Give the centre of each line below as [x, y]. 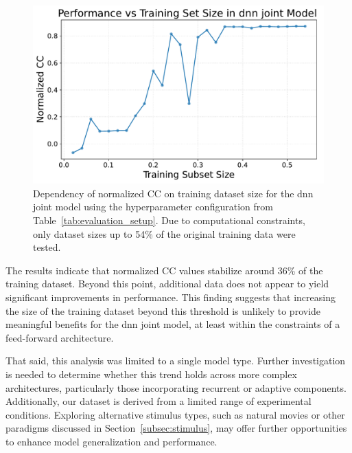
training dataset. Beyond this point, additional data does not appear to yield [167, 284]
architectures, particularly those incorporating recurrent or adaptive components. [176, 387]
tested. [47, 247]
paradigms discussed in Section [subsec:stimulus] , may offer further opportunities [176, 428]
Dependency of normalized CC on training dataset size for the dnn [173, 193]
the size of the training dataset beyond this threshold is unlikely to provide [163, 310]
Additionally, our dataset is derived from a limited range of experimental [159, 401]
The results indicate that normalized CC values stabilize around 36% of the [164, 270]
